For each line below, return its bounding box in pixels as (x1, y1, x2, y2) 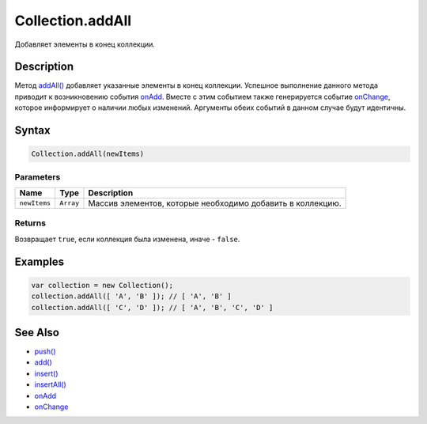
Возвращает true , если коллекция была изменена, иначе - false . (14, 234, 240, 244)
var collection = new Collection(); (31, 281, 174, 290)
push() (34, 346, 56, 356)
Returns (14, 218, 47, 229)
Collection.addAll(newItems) (31, 150, 145, 158)
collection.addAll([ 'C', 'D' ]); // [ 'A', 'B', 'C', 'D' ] (31, 303, 274, 312)
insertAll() (34, 380, 66, 389)
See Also (14, 325, 59, 339)
